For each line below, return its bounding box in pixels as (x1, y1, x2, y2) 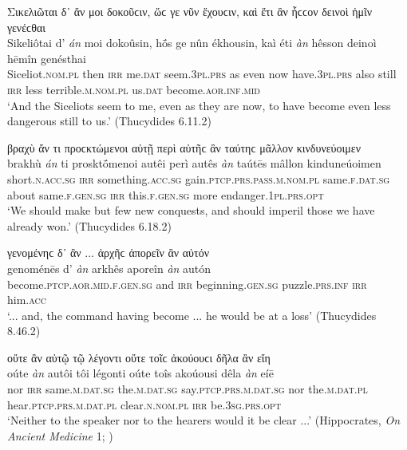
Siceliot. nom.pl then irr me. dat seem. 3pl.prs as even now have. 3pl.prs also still (7, 65, 397, 82)
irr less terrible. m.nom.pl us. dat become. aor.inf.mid (7, 81, 260, 97)
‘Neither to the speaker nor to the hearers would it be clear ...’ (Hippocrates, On (7, 412, 400, 428)
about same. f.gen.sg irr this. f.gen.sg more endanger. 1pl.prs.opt (7, 186, 324, 203)
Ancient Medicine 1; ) (7, 427, 113, 444)
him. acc (7, 291, 46, 308)
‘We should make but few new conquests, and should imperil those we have (7, 202, 375, 219)
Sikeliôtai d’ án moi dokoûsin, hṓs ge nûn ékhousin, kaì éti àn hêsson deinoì (7, 34, 377, 51)
